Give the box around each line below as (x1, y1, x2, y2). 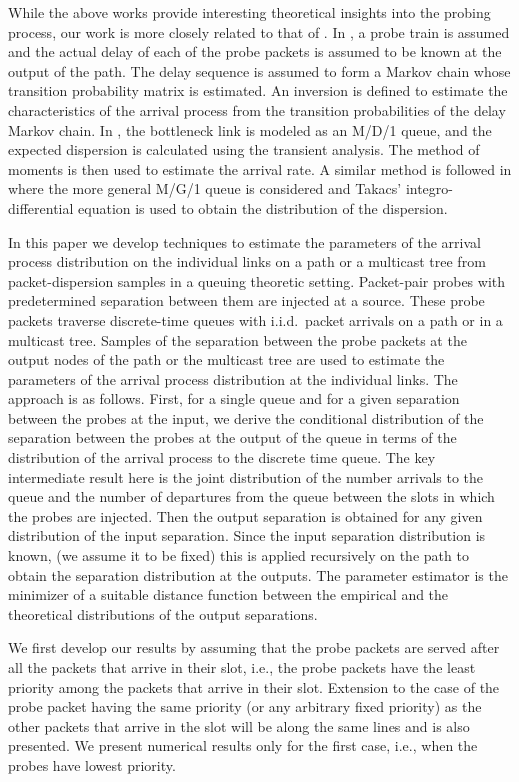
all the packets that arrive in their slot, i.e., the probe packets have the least (8, 657, 476, 677)
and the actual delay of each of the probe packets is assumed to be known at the (8, 41, 502, 62)
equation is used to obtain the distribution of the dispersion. (78, 197, 448, 218)
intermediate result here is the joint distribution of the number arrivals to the (8, 466, 484, 487)
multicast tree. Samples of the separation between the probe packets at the (8, 329, 467, 350)
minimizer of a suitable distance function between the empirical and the (8, 584, 449, 605)
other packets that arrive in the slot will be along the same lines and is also (8, 715, 470, 736)
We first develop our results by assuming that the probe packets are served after (8, 637, 500, 658)
